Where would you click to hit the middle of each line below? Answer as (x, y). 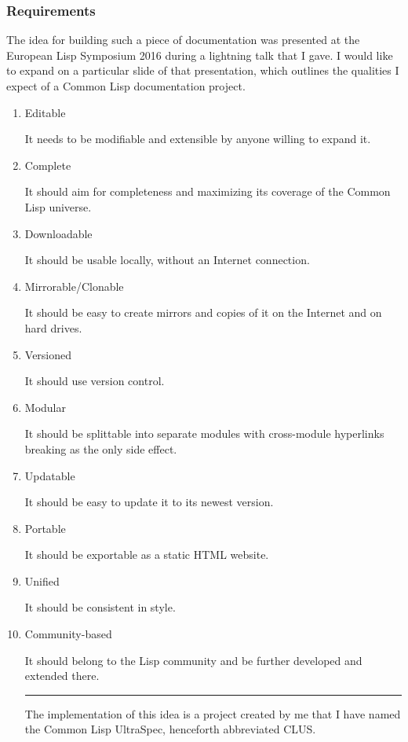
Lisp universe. (58, 206)
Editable (45, 112)
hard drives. (53, 327)
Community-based (68, 634)
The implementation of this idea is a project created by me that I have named (213, 713)
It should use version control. (95, 381)
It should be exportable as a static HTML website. (147, 555)
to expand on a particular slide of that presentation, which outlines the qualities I (203, 70)
